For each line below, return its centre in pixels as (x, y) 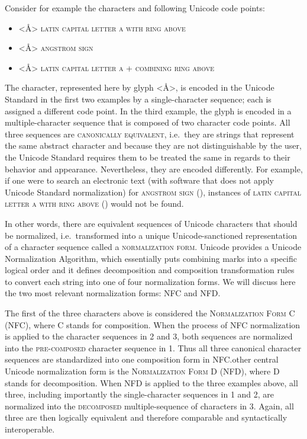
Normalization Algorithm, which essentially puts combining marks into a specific (151, 258)
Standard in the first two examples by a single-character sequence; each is (138, 99)
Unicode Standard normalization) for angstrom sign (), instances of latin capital (153, 192)
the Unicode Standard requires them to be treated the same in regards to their (148, 157)
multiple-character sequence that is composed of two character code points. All (148, 122)
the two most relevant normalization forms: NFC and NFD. (113, 293)
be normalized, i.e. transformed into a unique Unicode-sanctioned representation (151, 235)
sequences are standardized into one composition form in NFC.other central (142, 359)
